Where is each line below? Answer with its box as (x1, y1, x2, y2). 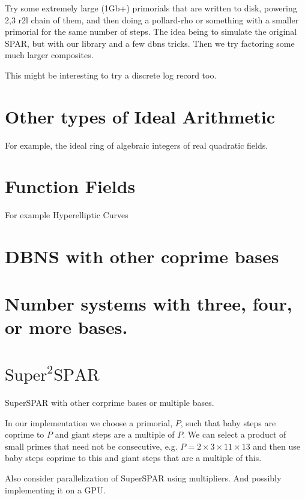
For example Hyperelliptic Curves (5, 209, 128, 221)
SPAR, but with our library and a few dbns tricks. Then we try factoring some (5, 37, 295, 49)
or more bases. (5, 314, 128, 339)
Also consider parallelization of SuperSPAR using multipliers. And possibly (5, 472, 282, 484)
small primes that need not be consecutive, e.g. (5, 439, 178, 452)
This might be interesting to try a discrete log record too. (5, 68, 217, 81)
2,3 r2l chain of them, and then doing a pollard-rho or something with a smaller (5, 13, 299, 26)
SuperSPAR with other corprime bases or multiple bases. (5, 396, 214, 409)
